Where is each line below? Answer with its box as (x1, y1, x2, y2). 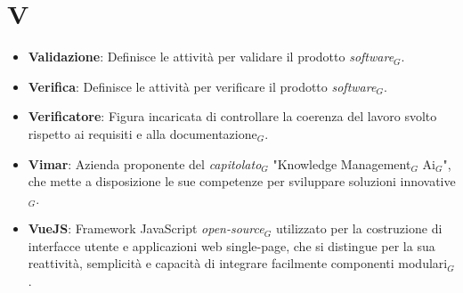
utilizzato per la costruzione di (275, 219, 443, 238)
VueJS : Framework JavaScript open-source (28, 219, 264, 238)
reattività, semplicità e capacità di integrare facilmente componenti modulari (28, 254, 448, 273)
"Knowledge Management (272, 154, 411, 173)
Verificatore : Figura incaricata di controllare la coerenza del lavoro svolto (28, 107, 437, 126)
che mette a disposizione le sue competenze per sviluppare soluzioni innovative (28, 172, 456, 191)
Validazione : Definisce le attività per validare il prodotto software (28, 47, 394, 66)
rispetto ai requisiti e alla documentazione (28, 124, 257, 142)
